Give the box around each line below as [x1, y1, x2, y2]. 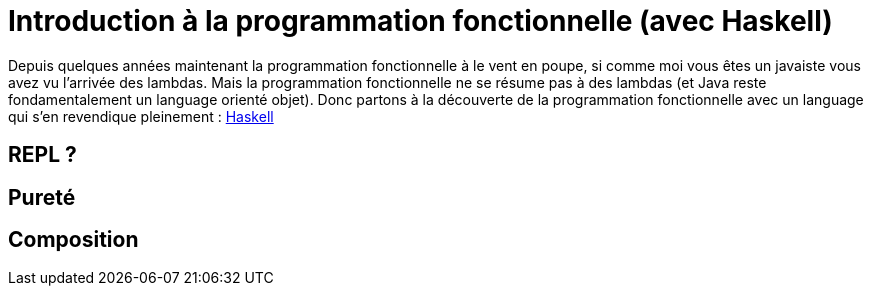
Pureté [8, 184, 76, 210]
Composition [8, 227, 139, 253]
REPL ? [8, 142, 77, 168]
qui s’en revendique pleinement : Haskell [8, 107, 274, 125]
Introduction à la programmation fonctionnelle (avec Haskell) [8, 4, 833, 38]
